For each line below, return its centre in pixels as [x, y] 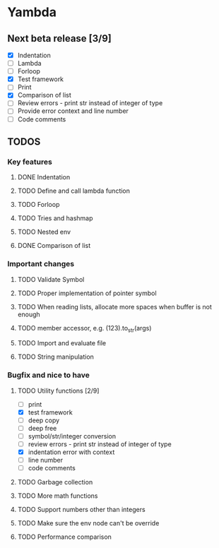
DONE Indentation [44, 177]
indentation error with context [71, 452]
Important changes [41, 264]
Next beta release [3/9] [59, 38]
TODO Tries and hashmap [55, 218]
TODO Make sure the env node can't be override [88, 523]
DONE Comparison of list [54, 246]
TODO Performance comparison [64, 537]
